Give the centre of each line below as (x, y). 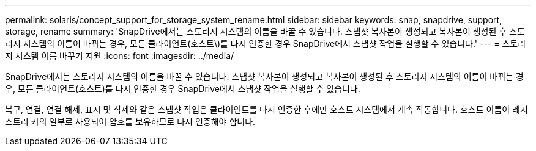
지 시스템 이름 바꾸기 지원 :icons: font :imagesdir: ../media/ (120, 56)
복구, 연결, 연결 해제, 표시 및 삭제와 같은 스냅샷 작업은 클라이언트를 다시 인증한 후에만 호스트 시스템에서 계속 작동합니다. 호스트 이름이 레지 (266, 109)
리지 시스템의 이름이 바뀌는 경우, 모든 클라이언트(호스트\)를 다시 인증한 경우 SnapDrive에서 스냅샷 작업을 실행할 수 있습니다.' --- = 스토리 (266, 44)
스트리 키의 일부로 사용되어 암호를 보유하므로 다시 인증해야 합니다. (130, 121)
